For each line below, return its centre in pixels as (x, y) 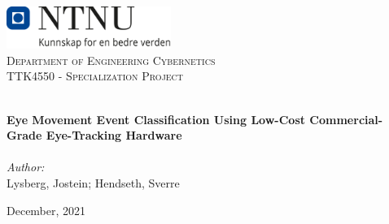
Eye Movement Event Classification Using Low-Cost (156, 119)
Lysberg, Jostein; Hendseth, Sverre (93, 182)
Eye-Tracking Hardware (114, 135)
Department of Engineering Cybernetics (111, 60)
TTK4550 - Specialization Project (95, 76)
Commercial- (346, 119)
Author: (26, 167)
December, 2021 (46, 210)
